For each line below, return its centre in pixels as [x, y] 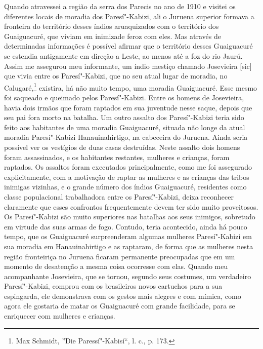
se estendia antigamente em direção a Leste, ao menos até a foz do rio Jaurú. [123, 55]
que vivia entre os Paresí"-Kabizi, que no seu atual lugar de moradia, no [116, 76]
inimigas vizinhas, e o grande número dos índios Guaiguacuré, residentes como [125, 187]
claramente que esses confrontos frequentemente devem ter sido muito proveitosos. [131, 206]
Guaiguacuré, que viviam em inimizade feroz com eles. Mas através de [113, 36]
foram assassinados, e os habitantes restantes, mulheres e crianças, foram [117, 157]
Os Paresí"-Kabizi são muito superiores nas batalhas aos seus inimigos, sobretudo [130, 217]
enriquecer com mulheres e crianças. [60, 316]
